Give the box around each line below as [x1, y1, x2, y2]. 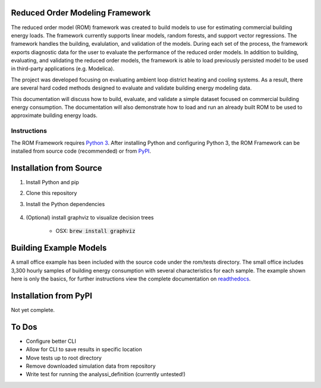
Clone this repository [26, 190, 77, 197]
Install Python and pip [26, 178, 80, 185]
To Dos [11, 321, 38, 332]
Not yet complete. [11, 307, 55, 314]
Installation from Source [11, 163, 102, 173]
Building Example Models [11, 243, 107, 253]
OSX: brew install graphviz [55, 228, 136, 235]
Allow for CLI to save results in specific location [26, 346, 142, 353]
